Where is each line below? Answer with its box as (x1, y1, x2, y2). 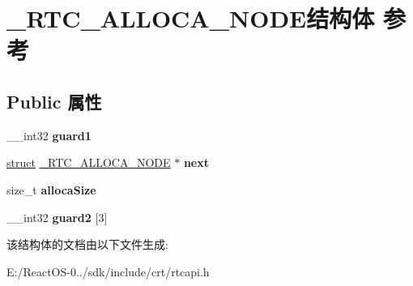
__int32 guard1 (6, 126, 92, 143)
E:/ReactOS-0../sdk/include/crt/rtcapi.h (6, 263, 210, 280)
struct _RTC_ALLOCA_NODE (6, 154, 171, 171)
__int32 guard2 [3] (6, 208, 108, 225)
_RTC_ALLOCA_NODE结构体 (6, 2, 375, 35)
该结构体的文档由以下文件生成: (6, 236, 168, 253)
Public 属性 (6, 88, 102, 113)
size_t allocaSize (6, 181, 96, 198)
